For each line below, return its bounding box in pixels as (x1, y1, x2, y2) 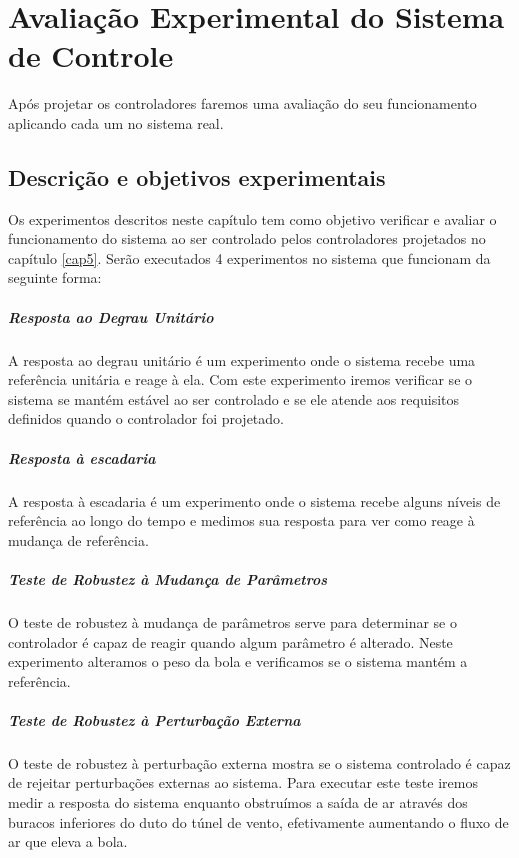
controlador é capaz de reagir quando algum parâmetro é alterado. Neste (8, 631, 453, 652)
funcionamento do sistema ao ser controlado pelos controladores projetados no (8, 228, 486, 249)
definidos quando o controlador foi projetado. (8, 408, 284, 429)
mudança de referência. (8, 529, 149, 550)
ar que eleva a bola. (8, 831, 128, 852)
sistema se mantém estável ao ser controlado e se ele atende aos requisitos (8, 388, 460, 409)
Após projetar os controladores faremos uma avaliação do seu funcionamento (8, 93, 477, 114)
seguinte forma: (8, 267, 102, 288)
